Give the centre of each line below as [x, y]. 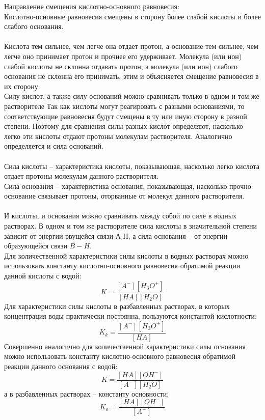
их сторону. [22, 86]
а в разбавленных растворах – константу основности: [87, 393]
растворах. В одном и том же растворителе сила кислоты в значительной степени [130, 226]
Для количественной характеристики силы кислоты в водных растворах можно [126, 255]
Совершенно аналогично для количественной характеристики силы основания [125, 346]
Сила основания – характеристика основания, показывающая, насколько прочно [128, 186]
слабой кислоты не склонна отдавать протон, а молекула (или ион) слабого [121, 66]
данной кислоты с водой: [43, 276]
